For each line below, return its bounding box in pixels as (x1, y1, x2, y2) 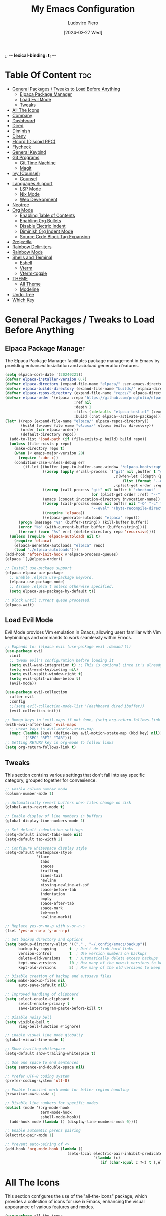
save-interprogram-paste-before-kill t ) (18, 1006, 103, 1011)
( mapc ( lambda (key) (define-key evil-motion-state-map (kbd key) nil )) (9, 731, 163, 736)
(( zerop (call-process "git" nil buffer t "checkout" (42, 487, 156, 492)
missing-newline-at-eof (40, 882, 90, 887)
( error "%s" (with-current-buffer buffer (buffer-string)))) (18, 524, 147, 529)
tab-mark (40, 910, 58, 915)
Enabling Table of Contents (19, 212, 75, 218)
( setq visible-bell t (5, 1019, 50, 1025)
